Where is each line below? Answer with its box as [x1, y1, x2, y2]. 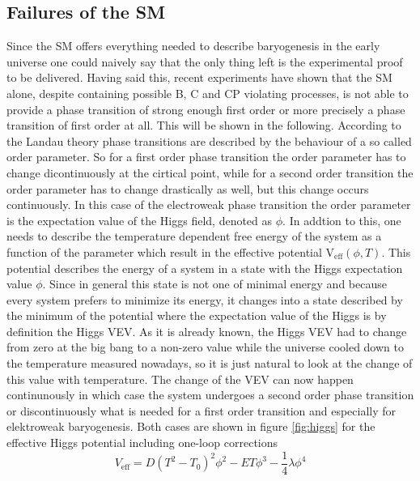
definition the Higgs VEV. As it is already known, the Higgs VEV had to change [6, 322, 407, 339]
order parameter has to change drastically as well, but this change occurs [6, 180, 369, 197]
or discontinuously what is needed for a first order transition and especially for [6, 402, 397, 419]
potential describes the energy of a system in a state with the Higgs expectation [6, 259, 403, 276]
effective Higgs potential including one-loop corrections [6, 434, 278, 451]
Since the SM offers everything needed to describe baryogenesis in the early [6, 37, 380, 54]
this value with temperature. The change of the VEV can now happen [6, 370, 354, 387]
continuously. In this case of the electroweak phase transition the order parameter [6, 196, 411, 213]
